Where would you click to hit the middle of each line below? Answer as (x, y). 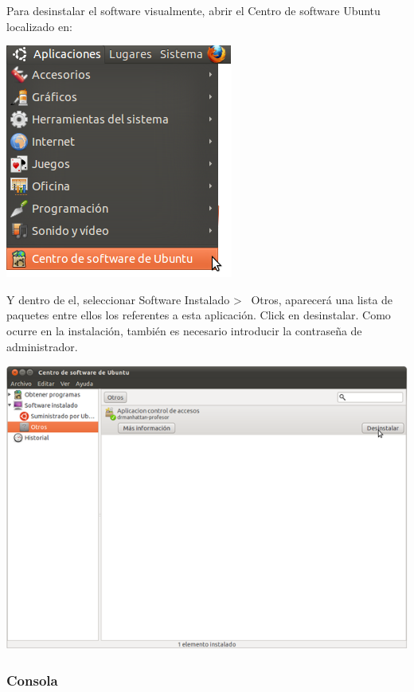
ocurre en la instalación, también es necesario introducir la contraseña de (184, 330)
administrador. (42, 346)
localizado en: (39, 26)
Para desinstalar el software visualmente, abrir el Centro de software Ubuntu (193, 10)
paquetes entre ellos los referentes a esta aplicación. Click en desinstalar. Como (199, 315)
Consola (32, 680)
